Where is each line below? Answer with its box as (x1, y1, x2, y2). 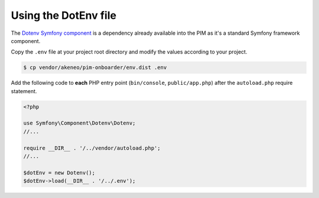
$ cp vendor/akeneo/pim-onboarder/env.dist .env (23, 64, 167, 71)
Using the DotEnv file (11, 9, 116, 22)
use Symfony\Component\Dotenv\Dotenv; (23, 120, 136, 127)
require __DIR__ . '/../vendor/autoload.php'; (23, 144, 161, 151)
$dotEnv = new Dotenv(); (23, 169, 96, 176)
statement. (11, 87, 37, 94)
